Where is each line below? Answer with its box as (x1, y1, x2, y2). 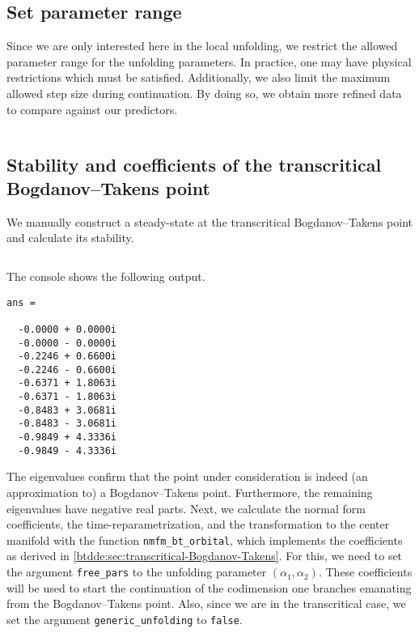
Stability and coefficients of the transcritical (6, 151, 382, 176)
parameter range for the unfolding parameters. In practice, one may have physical (6, 53, 412, 70)
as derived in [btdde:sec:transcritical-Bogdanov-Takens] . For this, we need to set (6, 547, 403, 564)
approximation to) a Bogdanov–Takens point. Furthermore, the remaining (6, 484, 373, 501)
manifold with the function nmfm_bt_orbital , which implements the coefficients (6, 531, 403, 548)
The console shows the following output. (6, 267, 205, 284)
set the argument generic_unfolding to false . (6, 610, 243, 627)
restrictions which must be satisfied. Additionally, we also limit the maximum (6, 69, 391, 86)
